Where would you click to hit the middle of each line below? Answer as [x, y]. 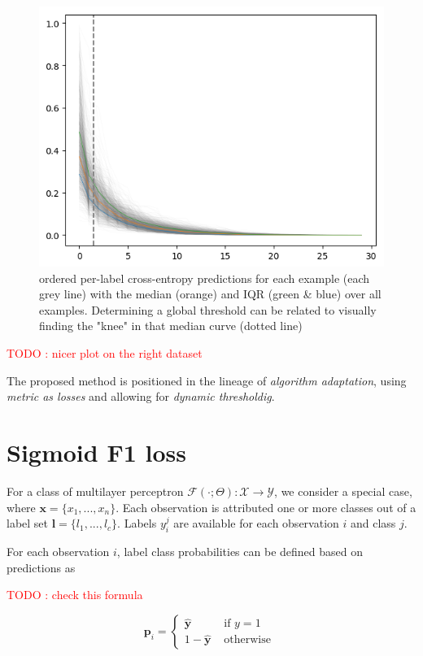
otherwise [247, 640]
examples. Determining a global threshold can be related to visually [208, 309]
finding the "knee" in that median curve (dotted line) [171, 326]
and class [373, 523]
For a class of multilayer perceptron [95, 491]
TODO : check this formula [75, 595]
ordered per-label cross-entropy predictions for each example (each [205, 278]
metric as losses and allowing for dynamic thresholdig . [141, 396]
